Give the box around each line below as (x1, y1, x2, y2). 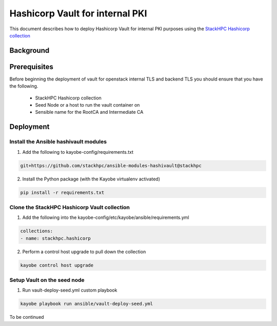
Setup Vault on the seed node (9, 276, 85, 283)
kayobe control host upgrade (20, 262, 94, 268)
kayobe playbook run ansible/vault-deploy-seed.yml (20, 301, 153, 307)
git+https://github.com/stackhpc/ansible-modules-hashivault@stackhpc (20, 162, 202, 169)
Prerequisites (9, 62, 53, 71)
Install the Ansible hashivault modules (9, 138, 107, 146)
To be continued (9, 314, 44, 320)
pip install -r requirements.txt (20, 190, 105, 195)
